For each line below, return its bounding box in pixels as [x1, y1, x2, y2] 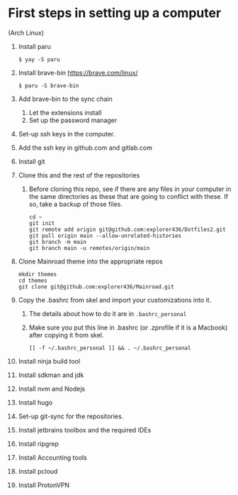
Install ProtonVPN [18, 481, 70, 489]
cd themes [18, 277, 48, 284]
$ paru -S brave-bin [18, 82, 79, 89]
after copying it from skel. [28, 330, 104, 339]
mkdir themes [18, 271, 57, 278]
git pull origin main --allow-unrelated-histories [28, 232, 182, 239]
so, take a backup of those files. [28, 200, 123, 208]
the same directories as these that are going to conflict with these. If [28, 192, 229, 200]
